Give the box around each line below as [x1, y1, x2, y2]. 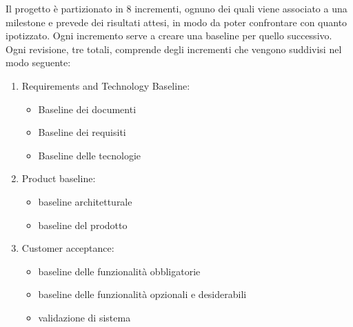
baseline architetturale [38, 194, 132, 208]
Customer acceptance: [21, 241, 114, 255]
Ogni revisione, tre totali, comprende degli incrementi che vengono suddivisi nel [6, 41, 342, 56]
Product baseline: [21, 171, 96, 186]
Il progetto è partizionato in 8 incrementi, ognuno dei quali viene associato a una [6, 1, 347, 15]
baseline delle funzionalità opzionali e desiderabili [38, 287, 247, 301]
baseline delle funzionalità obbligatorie [38, 264, 201, 278]
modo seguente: [6, 55, 71, 70]
